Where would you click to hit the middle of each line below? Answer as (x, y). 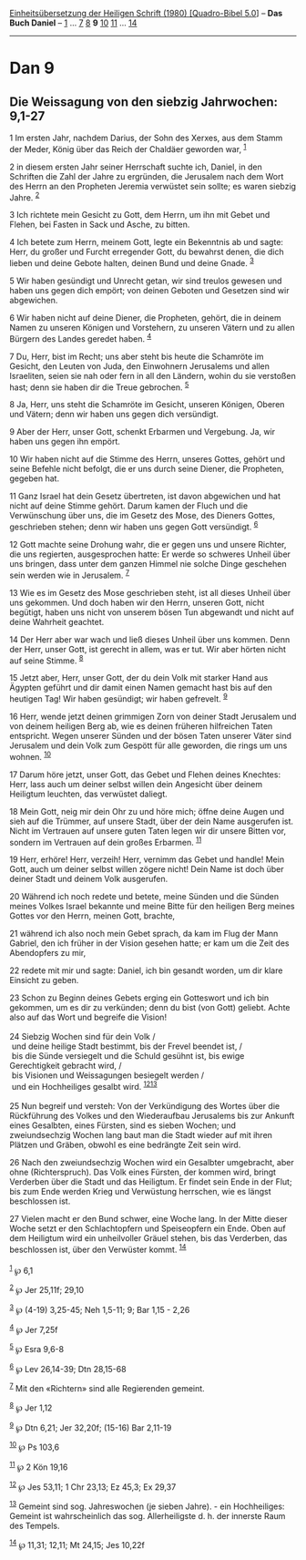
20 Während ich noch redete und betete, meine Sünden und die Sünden (144, 897)
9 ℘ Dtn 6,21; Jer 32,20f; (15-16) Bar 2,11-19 (91, 1427)
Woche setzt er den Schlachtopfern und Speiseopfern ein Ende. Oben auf (148, 1228)
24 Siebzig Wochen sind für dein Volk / (82, 1037)
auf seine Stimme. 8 (46, 660)
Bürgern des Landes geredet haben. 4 (81, 338)
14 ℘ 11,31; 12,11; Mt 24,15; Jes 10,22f (77, 1544)
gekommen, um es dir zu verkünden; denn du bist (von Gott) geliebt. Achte (150, 1008)
